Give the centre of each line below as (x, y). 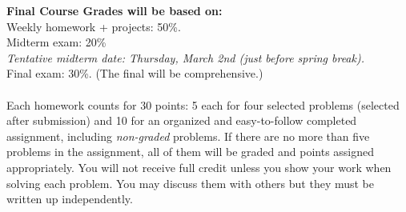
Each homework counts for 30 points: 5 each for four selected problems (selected (203, 104)
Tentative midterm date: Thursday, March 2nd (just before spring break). (185, 57)
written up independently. (70, 199)
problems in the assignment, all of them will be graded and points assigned (191, 152)
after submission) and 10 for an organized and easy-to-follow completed (182, 120)
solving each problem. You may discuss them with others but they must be (191, 183)
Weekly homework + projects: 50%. (94, 26)
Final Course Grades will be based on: (115, 10)
